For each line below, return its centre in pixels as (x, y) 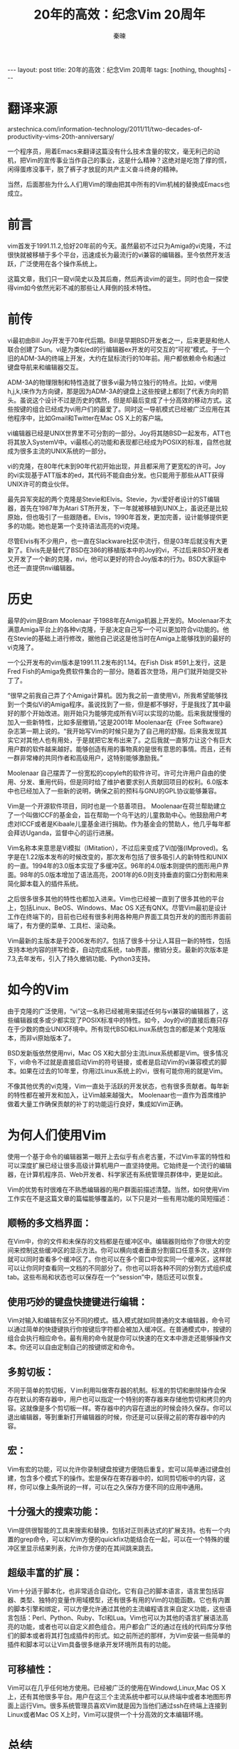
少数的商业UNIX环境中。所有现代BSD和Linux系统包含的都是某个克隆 (119, 1029)
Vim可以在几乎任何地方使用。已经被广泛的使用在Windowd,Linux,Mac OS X (117, 1688)
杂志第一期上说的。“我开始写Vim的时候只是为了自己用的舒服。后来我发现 (114, 731)
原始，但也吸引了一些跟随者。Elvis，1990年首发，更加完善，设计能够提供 (115, 517)
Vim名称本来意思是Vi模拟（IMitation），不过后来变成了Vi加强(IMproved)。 (115, 848)
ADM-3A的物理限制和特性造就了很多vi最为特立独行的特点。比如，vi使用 (112, 382)
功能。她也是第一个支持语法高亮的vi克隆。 (81, 526)
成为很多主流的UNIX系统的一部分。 (59, 451)
